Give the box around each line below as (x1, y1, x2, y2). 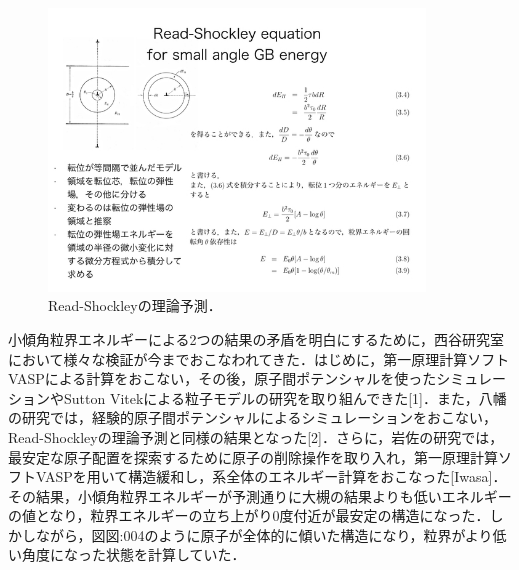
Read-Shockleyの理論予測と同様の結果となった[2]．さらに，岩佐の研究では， (8, 426, 504, 447)
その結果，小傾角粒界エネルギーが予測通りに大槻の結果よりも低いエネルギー (8, 485, 512, 506)
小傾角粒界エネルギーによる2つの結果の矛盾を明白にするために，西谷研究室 (8, 328, 505, 349)
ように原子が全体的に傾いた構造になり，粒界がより (158, 524, 493, 545)
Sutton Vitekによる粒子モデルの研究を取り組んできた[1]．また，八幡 (63, 387, 507, 408)
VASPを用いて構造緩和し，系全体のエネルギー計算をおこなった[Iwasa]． (35, 466, 507, 487)
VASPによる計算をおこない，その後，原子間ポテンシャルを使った (8, 368, 437, 389)
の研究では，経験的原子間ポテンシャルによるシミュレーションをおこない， (8, 407, 498, 428)
